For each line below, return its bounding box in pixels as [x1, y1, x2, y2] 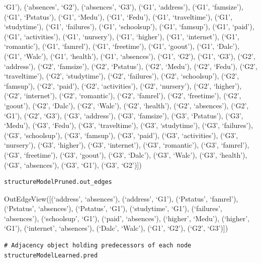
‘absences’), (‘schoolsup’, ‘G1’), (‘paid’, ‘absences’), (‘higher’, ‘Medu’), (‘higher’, [4, 213, 249, 223]
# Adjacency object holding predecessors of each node [4, 242, 192, 249]
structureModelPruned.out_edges [4, 178, 112, 186]
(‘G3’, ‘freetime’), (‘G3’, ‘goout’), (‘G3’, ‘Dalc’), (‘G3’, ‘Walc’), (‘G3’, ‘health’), [4, 149, 247, 160]
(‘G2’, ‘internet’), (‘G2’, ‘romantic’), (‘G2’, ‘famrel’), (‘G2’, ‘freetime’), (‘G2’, [4, 90, 241, 101]
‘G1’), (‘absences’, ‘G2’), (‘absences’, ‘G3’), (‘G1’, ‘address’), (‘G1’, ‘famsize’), [4, 2, 243, 12]
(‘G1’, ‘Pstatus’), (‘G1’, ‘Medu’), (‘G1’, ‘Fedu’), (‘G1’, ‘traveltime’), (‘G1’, [4, 11, 232, 22]
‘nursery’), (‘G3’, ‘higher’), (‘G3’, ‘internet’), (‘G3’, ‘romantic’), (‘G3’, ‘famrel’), [4, 140, 249, 150]
